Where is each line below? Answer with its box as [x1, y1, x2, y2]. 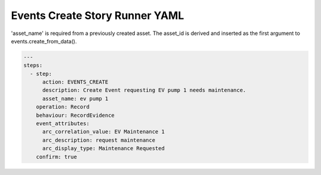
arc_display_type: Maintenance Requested [42, 145, 165, 152]
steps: [23, 62, 43, 69]
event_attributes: [36, 120, 90, 127]
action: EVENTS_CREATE [42, 79, 109, 85]
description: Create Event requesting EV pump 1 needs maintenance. [42, 87, 247, 94]
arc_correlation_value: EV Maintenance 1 [42, 128, 165, 135]
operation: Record [36, 104, 90, 110]
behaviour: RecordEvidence [36, 112, 115, 119]
